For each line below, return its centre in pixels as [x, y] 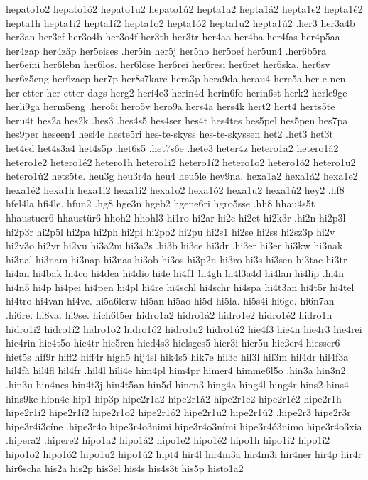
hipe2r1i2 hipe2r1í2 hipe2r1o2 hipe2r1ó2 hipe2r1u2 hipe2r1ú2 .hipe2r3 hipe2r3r [178, 412]
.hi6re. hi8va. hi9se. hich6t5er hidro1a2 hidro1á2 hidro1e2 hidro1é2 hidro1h [169, 315]
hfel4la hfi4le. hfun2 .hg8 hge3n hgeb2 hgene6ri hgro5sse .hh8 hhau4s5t [161, 203]
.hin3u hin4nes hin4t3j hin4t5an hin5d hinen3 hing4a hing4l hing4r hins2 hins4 [178, 384]
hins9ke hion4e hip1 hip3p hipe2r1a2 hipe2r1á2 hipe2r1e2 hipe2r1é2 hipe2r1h [174, 398]
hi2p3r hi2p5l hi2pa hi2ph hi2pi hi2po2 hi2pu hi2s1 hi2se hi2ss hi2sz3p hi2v [171, 231]
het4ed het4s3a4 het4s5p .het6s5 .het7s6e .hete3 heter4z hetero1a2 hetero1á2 [172, 147]
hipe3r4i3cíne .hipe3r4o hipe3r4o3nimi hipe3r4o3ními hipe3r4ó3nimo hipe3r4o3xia [184, 426]
